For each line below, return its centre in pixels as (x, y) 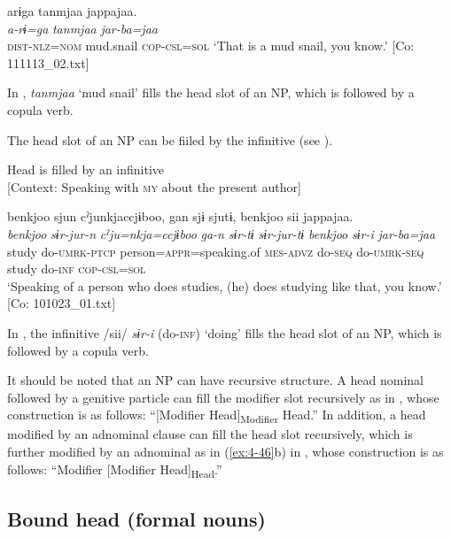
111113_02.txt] (48, 62)
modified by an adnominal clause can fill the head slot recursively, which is (210, 434)
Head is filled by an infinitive (86, 169)
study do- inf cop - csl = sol (77, 269)
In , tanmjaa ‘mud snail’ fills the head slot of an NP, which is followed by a (211, 92)
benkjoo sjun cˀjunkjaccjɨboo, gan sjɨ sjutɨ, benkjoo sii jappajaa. (180, 216)
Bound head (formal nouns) (136, 519)
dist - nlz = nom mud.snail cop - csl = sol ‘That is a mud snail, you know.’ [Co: (211, 46)
